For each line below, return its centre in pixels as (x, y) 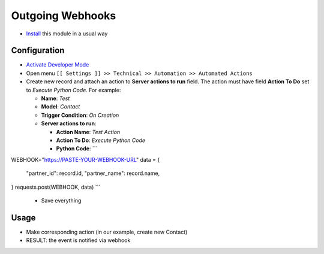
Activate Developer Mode (58, 65)
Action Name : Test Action (88, 132)
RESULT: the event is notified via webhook (78, 240)
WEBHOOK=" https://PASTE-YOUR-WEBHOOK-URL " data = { (85, 159)
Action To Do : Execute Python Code (101, 140)
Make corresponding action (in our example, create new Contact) (107, 232)
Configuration (38, 51)
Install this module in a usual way (67, 34)
